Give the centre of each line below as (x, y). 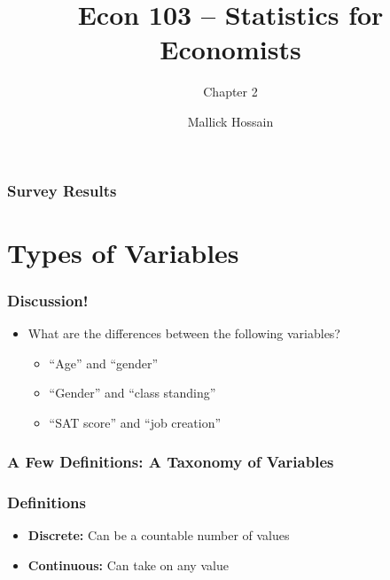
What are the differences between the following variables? (184, 333)
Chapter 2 (230, 92)
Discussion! (48, 300)
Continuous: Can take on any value (128, 565)
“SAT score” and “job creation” (135, 422)
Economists (230, 49)
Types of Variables (123, 252)
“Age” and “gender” (104, 363)
